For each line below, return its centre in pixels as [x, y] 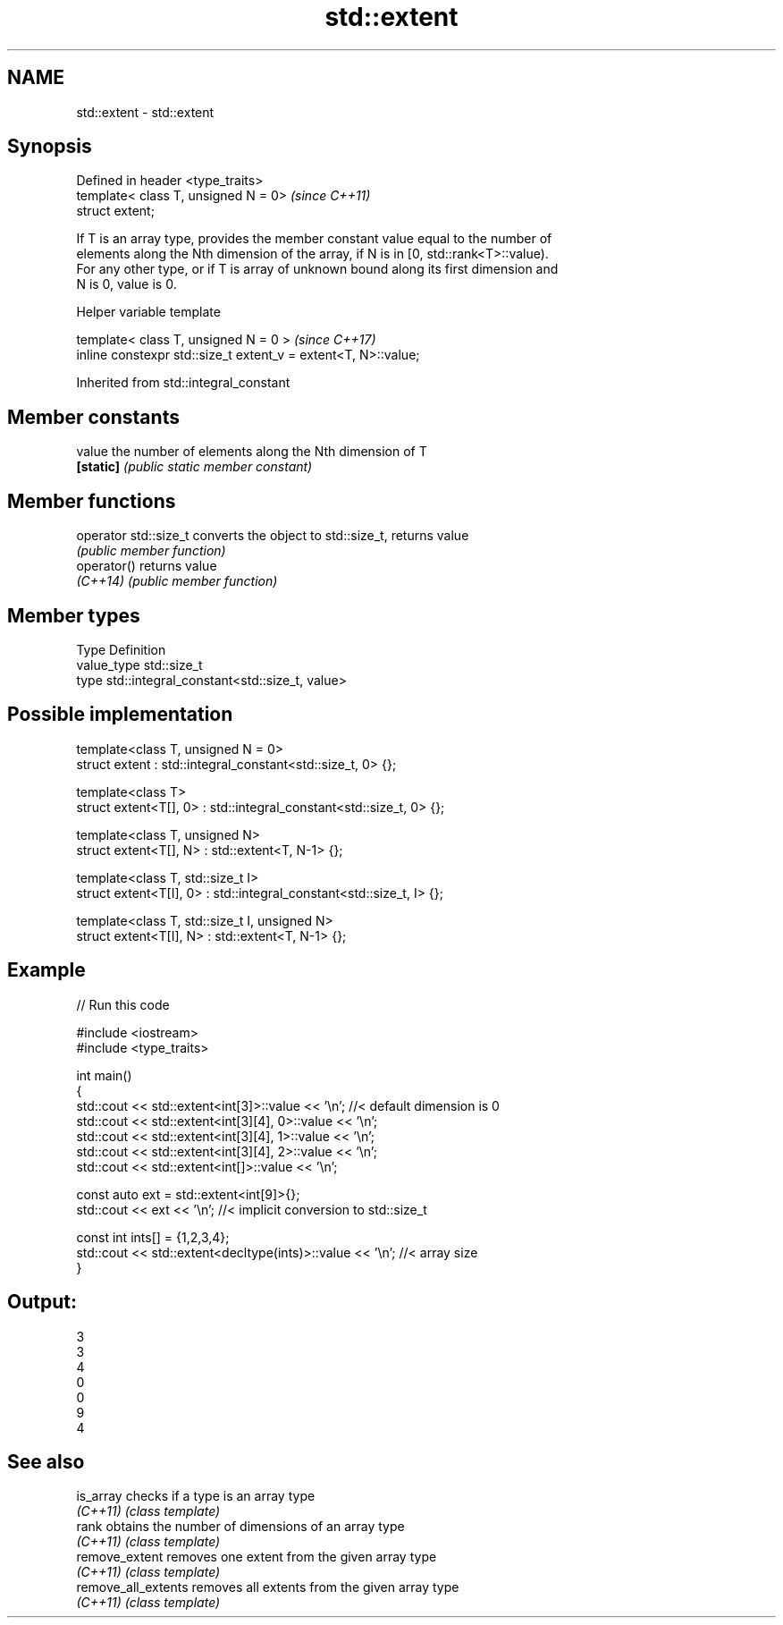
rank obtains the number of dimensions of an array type [240, 1527]
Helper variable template [148, 312]
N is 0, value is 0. [126, 284]
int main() [104, 1075]
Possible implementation [120, 715]
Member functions [92, 501]
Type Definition [121, 649]
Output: [42, 1302]
